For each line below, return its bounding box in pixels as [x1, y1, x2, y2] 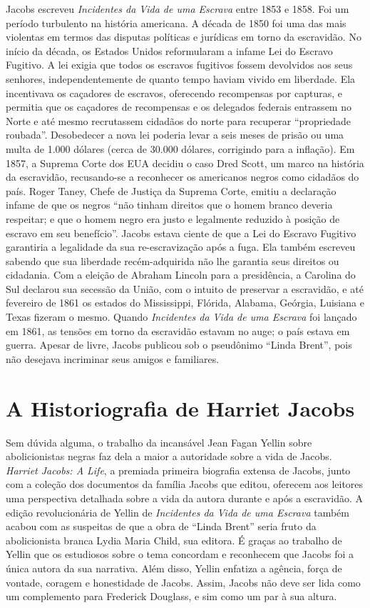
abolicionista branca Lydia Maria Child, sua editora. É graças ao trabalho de [6, 532, 342, 547]
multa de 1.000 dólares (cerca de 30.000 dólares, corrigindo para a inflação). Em [6, 141, 355, 156]
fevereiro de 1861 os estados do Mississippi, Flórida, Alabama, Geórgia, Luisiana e [6, 295, 364, 310]
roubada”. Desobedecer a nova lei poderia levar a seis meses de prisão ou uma [6, 127, 344, 142]
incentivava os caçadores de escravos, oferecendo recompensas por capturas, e [6, 85, 343, 100]
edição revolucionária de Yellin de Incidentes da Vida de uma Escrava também [6, 504, 349, 519]
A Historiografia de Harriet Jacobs [6, 393, 355, 422]
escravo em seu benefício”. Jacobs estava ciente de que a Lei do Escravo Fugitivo [6, 225, 356, 240]
